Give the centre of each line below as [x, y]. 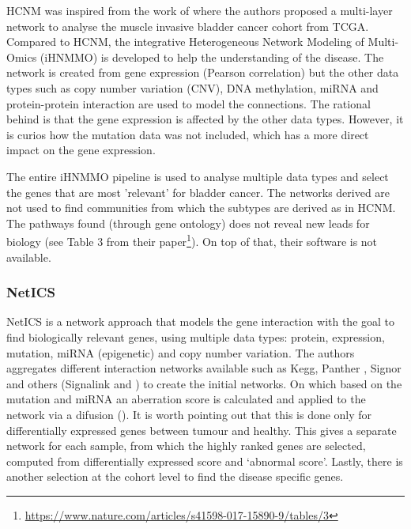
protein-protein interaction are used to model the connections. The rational [189, 103]
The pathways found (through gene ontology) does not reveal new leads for [188, 223]
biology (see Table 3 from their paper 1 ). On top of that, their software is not [192, 240]
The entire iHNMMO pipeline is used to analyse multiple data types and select [198, 176]
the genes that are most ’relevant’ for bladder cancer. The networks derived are [198, 192]
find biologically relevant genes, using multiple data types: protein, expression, [196, 336]
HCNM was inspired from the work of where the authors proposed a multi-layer [200, 10]
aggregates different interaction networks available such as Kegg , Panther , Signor [204, 368]
